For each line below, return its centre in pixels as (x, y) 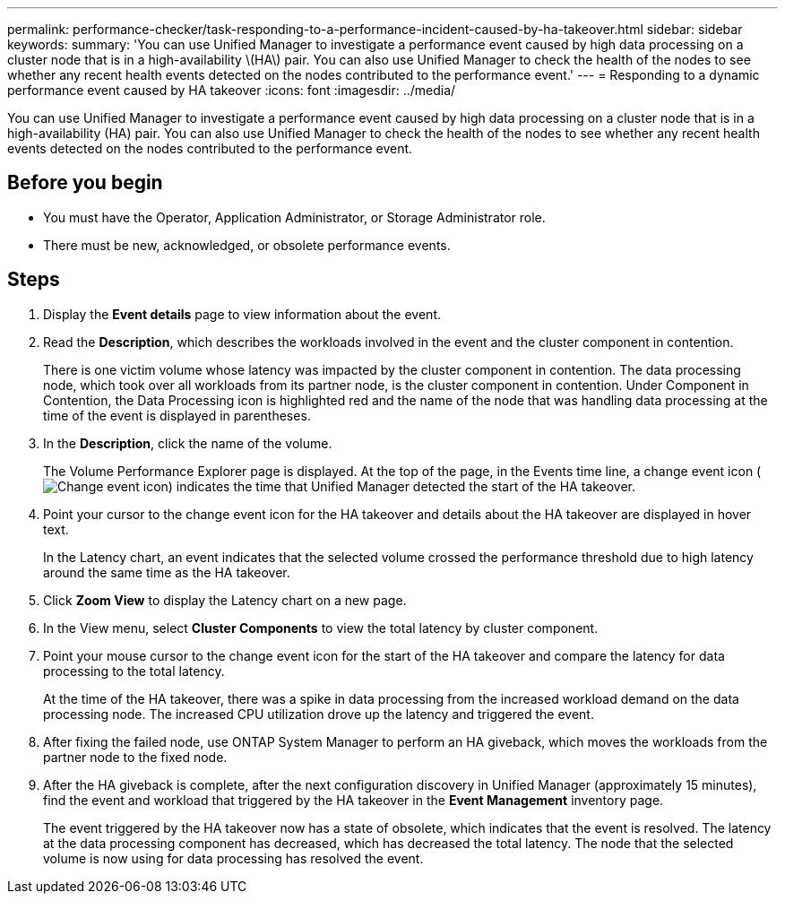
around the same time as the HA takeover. (167, 572)
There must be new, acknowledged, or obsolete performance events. (247, 245)
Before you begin (85, 183)
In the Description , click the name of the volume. (188, 443)
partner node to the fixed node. (135, 757)
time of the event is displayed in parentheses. (177, 415)
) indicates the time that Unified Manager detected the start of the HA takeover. (401, 486)
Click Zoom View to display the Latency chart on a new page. (225, 600)
